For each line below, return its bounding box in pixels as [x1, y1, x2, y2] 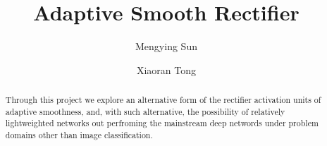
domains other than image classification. [5, 129, 153, 141]
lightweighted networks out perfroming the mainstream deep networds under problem [5, 117, 319, 129]
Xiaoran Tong [136, 62, 197, 77]
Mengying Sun [135, 39, 197, 54]
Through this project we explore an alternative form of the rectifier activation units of [5, 94, 321, 106]
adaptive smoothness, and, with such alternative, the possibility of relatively [5, 105, 285, 117]
